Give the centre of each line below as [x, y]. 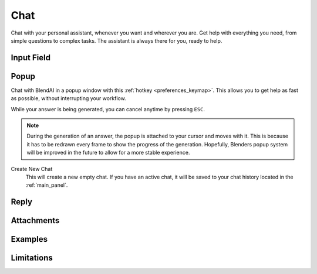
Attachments [35, 220]
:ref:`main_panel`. [47, 185]
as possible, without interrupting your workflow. [68, 98]
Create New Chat [32, 169]
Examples [29, 239]
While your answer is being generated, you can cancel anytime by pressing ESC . [108, 109]
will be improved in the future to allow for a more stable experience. [108, 153]
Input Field [31, 58]
